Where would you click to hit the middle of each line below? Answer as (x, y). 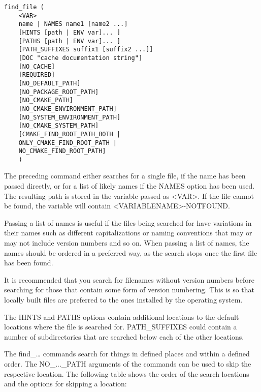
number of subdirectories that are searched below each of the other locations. (124, 336)
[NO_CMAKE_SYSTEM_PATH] (59, 126)
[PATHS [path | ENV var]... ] (70, 41)
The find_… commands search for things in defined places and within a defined (127, 354)
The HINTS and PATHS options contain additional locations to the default (122, 316)
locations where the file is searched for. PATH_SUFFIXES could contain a (121, 327)
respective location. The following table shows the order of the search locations (127, 373)
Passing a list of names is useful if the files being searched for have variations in (128, 222)
